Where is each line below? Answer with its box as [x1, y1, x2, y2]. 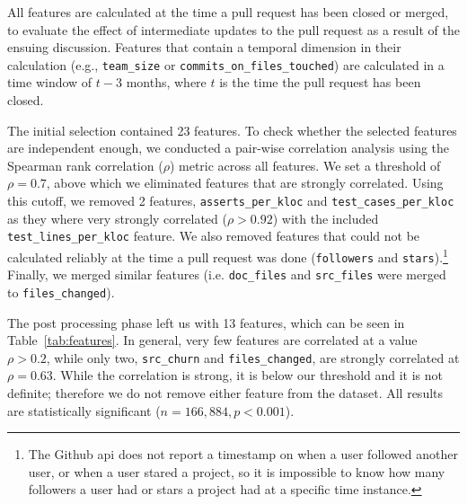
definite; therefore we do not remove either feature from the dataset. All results [7, 383, 444, 402]
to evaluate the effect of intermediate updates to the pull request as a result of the [7, 20, 460, 39]
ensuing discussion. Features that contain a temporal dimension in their [7, 38, 401, 57]
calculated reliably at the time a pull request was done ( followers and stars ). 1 [7, 244, 448, 266]
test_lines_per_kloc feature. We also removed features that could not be [7, 226, 420, 245]
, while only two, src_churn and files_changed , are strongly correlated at [46, 348, 460, 367]
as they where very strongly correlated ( [7, 208, 227, 227]
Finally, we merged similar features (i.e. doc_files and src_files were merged [7, 265, 446, 284]
